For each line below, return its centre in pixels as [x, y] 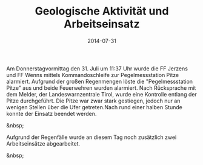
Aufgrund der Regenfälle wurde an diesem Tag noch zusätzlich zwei [92, 137]
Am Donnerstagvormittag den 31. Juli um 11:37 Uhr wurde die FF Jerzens [97, 69]
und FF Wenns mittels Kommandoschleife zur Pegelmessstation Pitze [93, 75]
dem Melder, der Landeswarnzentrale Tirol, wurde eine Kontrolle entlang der [101, 94]
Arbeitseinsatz [102, 24]
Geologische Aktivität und [102, 11]
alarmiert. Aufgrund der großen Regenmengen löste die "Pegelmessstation [99, 81]
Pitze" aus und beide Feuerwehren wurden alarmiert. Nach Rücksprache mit [101, 88]
